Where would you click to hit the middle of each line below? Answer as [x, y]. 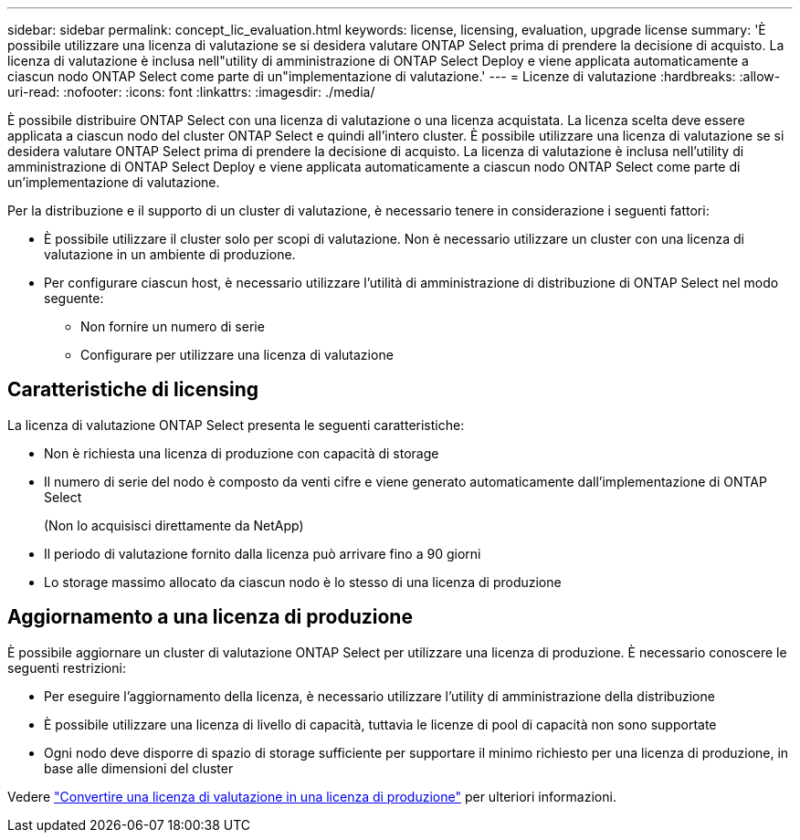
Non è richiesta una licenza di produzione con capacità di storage [242, 453]
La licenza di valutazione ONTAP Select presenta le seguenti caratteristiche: [236, 425]
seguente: [74, 298]
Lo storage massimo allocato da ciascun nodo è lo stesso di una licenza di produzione [303, 582]
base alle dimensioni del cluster [139, 768]
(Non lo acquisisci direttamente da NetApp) [174, 525]
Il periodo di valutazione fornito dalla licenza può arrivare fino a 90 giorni [263, 553]
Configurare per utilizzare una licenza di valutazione [237, 355]
